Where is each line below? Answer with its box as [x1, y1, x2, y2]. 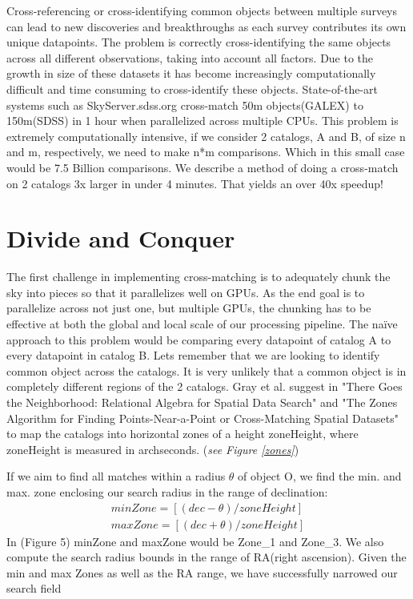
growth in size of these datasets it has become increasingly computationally [6, 65, 376, 82]
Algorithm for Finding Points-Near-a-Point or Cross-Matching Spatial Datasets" [6, 409, 399, 426]
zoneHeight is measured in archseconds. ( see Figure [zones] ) [6, 440, 299, 457]
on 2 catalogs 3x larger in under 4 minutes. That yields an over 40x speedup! [6, 175, 384, 191]
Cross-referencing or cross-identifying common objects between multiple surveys [6, 2, 398, 18]
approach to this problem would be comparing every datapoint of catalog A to [6, 331, 391, 348]
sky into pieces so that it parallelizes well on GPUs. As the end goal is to [6, 283, 365, 300]
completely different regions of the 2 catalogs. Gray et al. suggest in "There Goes [6, 378, 403, 395]
